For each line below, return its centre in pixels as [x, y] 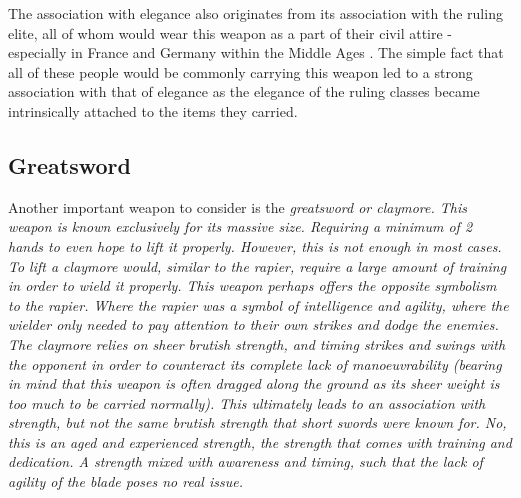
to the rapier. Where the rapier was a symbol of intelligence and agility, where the [258, 304]
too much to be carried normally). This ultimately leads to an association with [247, 402]
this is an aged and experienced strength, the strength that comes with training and [260, 441]
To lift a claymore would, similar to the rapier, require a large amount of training [257, 265]
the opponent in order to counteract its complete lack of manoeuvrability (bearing [255, 363]
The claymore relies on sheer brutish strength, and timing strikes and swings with [257, 343]
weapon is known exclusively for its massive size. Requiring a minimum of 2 [240, 226]
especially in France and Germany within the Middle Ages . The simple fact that [256, 52]
